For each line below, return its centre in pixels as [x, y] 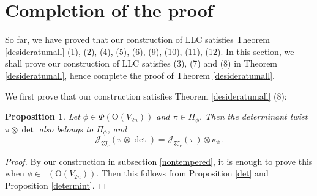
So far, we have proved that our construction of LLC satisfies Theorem [137, 39]
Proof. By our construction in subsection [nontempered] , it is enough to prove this [159, 161]
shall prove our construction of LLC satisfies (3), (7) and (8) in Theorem [141, 63]
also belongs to [66, 129]
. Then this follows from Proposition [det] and [182, 173]
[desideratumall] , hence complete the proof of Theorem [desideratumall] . [140, 75]
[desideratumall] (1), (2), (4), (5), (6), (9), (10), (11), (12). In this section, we [150, 51]
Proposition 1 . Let [43, 116]
